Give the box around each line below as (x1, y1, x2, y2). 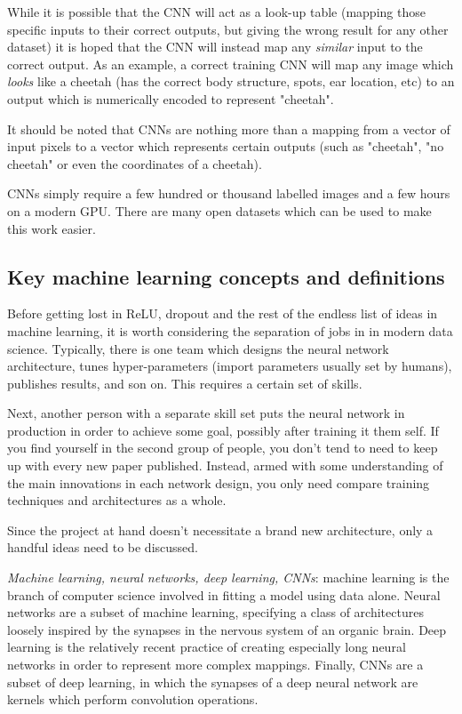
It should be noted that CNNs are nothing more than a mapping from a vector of (7, 119, 450, 138)
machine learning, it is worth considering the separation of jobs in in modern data (7, 321, 453, 340)
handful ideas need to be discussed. (7, 538, 198, 557)
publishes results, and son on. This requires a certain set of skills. (7, 373, 362, 392)
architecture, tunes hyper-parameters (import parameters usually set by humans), (7, 357, 452, 375)
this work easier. (7, 219, 96, 237)
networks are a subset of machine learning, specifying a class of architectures (7, 603, 424, 622)
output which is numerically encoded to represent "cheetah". (7, 89, 334, 108)
